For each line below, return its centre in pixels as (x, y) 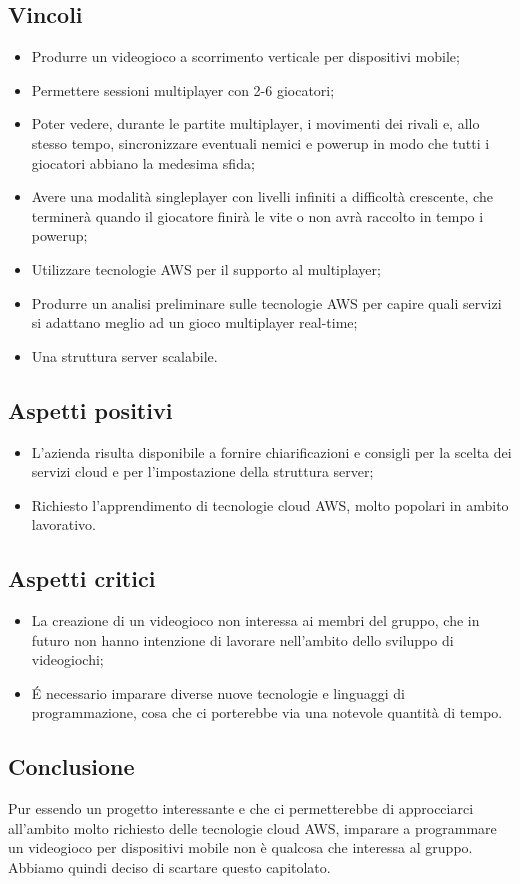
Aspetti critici (82, 578)
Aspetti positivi (90, 409)
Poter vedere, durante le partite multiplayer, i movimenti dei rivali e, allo (255, 123)
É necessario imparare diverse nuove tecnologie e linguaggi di (218, 692)
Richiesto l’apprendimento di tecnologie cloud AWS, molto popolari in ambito (270, 504)
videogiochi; (67, 659)
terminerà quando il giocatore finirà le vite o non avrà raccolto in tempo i (257, 215)
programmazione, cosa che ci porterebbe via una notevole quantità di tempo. (267, 712)
